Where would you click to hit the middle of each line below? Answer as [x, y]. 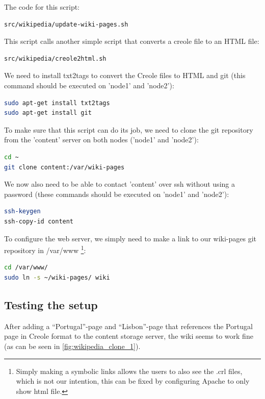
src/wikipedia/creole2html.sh [55, 58]
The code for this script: [42, 7]
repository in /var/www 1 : [45, 249]
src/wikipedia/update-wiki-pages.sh [66, 24]
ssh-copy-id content [39, 221]
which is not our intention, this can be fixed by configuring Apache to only [133, 381]
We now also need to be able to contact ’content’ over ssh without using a [120, 184]
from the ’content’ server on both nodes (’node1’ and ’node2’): [101, 140]
